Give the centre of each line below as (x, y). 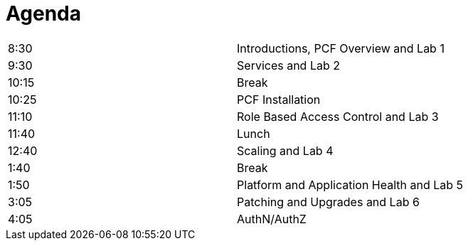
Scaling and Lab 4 (285, 150)
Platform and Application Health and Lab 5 (350, 184)
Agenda (43, 14)
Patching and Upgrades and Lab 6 (328, 202)
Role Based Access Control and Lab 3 (338, 116)
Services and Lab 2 (288, 65)
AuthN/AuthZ (272, 219)
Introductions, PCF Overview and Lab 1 (341, 48)
